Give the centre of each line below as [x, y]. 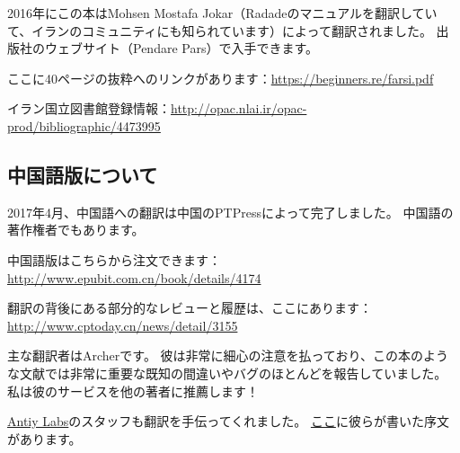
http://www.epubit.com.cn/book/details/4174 [134, 277]
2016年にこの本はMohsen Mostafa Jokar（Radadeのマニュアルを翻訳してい [222, 13]
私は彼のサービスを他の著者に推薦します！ [133, 391]
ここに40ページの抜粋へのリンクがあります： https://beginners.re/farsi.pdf [221, 78]
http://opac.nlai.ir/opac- [239, 108]
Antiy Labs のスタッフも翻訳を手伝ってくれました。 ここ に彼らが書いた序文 [228, 421]
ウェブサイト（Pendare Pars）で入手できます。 [181, 48]
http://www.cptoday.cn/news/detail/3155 [123, 325]
